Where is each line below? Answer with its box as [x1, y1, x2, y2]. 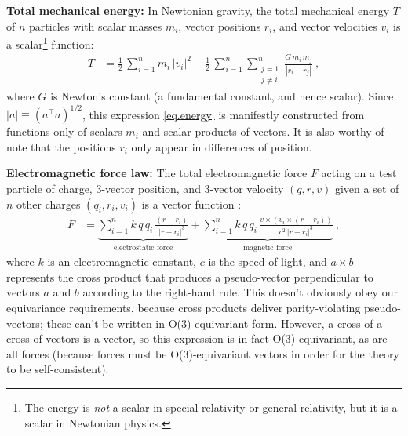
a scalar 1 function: [6, 34, 94, 52]
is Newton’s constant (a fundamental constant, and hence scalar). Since [50, 88, 394, 104]
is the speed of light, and [208, 253, 327, 270]
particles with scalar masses [29, 17, 162, 34]
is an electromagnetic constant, [47, 253, 197, 270]
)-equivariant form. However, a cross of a [187, 314, 383, 331]
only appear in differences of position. [131, 138, 312, 154]
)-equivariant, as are [290, 330, 388, 347]
